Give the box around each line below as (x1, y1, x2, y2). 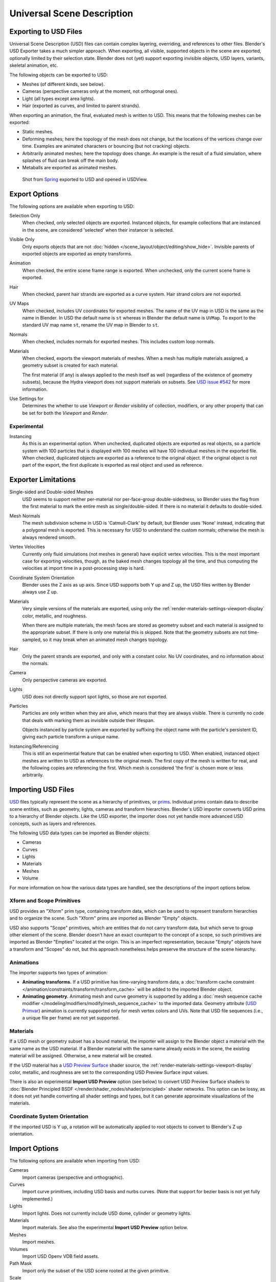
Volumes (9, 1246, 28, 1252)
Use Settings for (9, 395, 44, 402)
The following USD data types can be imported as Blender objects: (9, 830, 150, 836)
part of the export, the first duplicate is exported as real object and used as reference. (22, 462, 203, 468)
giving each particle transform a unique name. (22, 734, 120, 740)
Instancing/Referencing (9, 743, 59, 749)
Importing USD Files (9, 785, 75, 794)
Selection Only (9, 213, 40, 218)
